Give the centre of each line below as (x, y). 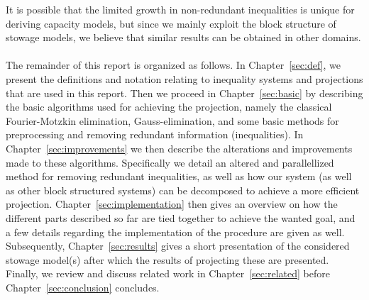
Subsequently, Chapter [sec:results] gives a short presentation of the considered (178, 246)
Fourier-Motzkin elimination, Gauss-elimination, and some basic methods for (172, 120)
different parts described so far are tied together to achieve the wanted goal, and (181, 217)
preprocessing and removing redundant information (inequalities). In (155, 134)
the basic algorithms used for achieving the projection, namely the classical (169, 107)
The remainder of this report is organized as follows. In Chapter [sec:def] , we (173, 65)
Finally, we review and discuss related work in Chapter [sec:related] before (168, 273)
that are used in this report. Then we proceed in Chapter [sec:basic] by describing (184, 93)
